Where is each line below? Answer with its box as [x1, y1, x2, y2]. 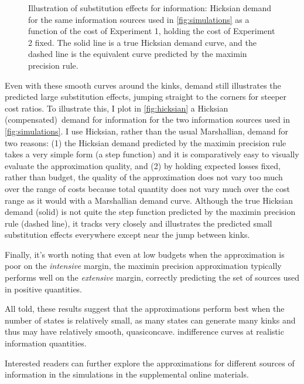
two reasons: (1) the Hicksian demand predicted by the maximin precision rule [5, 136, 286, 149]
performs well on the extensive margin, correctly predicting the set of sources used [5, 271, 300, 284]
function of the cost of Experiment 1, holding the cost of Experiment [28, 25, 275, 37]
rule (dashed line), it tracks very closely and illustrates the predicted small [5, 217, 272, 229]
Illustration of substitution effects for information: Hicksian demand [28, 2, 272, 14]
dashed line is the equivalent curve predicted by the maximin [28, 48, 247, 60]
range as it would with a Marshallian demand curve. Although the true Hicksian [5, 194, 293, 206]
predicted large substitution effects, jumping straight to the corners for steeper [5, 90, 287, 103]
